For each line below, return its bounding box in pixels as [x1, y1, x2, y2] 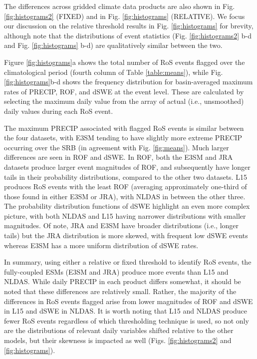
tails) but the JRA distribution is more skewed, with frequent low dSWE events [4, 230, 248, 241]
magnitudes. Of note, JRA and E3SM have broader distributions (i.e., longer [4, 220, 239, 231]
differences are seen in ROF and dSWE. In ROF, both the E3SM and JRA [4, 152, 233, 162]
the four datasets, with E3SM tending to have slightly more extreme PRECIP [4, 132, 242, 143]
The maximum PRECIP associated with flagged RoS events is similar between [4, 122, 244, 133]
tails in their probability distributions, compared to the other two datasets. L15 [4, 171, 247, 182]
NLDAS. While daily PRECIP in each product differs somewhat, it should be [4, 276, 241, 287]
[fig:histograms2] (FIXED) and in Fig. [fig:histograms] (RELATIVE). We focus [4, 10, 245, 21]
